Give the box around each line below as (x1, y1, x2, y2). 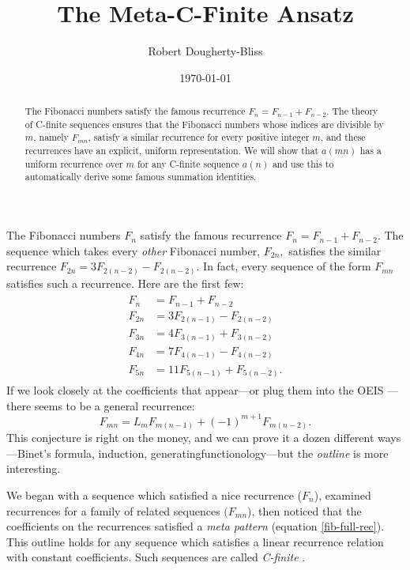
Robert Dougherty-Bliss (148, 43, 263, 59)
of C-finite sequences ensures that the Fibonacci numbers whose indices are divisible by (24, 117, 384, 130)
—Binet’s (6, 444, 51, 461)
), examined (314, 487, 371, 504)
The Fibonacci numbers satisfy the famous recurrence (24, 104, 246, 118)
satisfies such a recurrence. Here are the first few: (6, 274, 244, 291)
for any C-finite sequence (137, 157, 239, 170)
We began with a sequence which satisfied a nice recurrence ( (6, 487, 303, 504)
